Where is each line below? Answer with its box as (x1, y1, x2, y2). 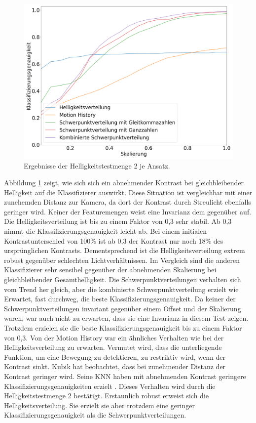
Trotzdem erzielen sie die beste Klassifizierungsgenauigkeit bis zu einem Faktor (4, 322, 242, 333)
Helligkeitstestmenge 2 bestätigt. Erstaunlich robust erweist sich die (4, 390, 209, 401)
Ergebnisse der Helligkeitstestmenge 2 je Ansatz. (24, 161, 170, 171)
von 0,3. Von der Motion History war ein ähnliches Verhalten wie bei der (4, 332, 224, 342)
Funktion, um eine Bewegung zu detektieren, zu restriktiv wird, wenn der (4, 351, 226, 362)
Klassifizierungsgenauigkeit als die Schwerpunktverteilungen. (4, 410, 186, 420)
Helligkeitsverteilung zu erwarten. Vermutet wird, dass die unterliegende (4, 342, 222, 352)
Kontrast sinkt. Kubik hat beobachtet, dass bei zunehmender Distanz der (4, 361, 226, 372)
